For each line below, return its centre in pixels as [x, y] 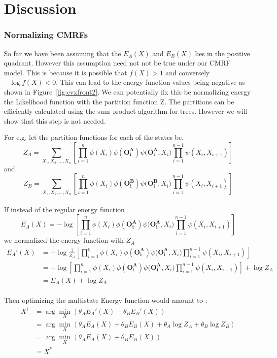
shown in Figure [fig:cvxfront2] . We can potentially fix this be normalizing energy [127, 91]
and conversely [188, 72]
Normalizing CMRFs [46, 35]
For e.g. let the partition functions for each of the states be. [94, 137]
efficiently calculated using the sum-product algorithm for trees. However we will [126, 111]
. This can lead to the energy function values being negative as [150, 82]
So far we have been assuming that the [63, 53]
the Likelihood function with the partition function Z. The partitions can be [119, 101]
